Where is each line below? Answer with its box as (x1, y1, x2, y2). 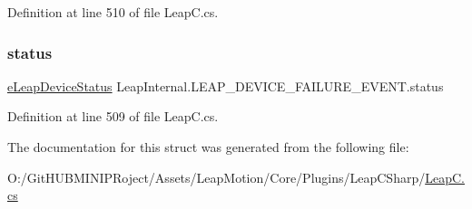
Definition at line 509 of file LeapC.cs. (7, 107, 219, 126)
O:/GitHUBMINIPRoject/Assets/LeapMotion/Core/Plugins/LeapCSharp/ (7, 167, 426, 186)
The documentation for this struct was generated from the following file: (7, 138, 409, 156)
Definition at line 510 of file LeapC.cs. (7, 3, 219, 21)
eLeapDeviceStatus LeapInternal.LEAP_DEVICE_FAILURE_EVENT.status (7, 76, 444, 95)
